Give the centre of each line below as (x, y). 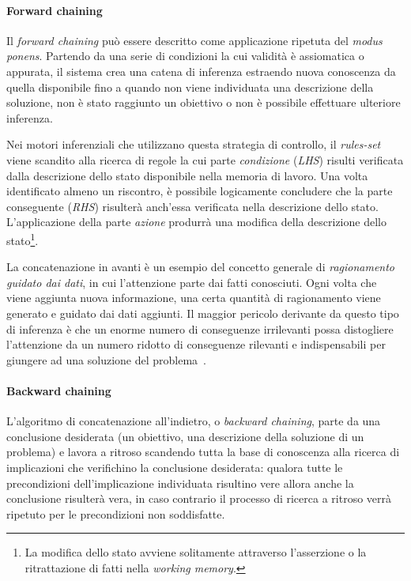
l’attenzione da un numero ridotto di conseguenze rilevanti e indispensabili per (196, 344)
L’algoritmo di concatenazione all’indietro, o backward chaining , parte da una (194, 421)
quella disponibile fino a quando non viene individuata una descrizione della (190, 87)
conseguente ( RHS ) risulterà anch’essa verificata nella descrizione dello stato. (192, 206)
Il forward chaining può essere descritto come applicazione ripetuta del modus (194, 40)
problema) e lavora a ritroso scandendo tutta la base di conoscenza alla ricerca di (203, 452)
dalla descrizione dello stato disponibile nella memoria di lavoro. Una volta (187, 175)
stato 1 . (23, 239)
